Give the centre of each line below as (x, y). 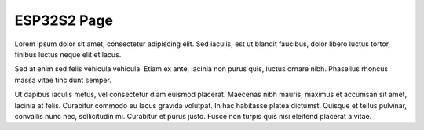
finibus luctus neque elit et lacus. (68, 54)
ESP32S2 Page (64, 20)
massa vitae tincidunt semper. (63, 80)
